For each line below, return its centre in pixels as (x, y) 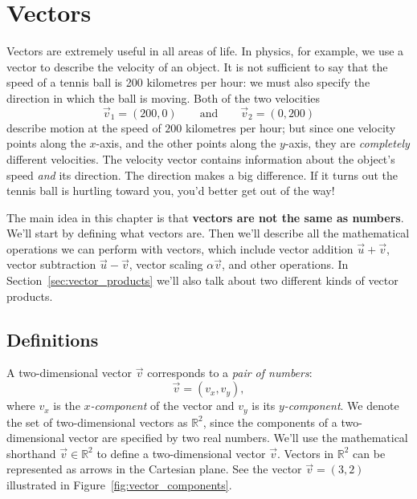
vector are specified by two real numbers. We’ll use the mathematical (238, 438)
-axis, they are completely (347, 143)
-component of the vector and (162, 406)
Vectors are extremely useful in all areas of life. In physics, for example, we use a (205, 51)
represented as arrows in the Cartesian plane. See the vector (154, 469)
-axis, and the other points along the (186, 143)
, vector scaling (166, 264)
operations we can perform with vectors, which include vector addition (180, 248)
